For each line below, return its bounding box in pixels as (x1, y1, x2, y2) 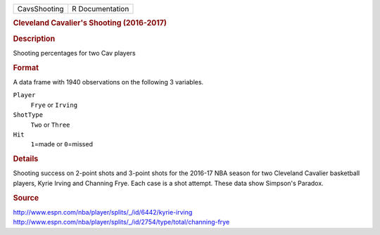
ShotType (13, 111, 44, 119)
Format (13, 63, 39, 72)
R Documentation (71, 4, 129, 13)
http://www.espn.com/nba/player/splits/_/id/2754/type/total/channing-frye (13, 218, 230, 227)
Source (13, 193, 39, 203)
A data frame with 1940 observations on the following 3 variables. (13, 77, 204, 86)
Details (13, 154, 39, 164)
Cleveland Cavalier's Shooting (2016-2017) (13, 18, 167, 28)
